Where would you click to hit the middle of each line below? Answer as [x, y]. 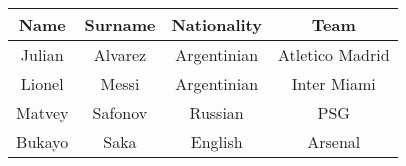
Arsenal [334, 141]
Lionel [42, 83]
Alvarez [120, 54]
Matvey [42, 112]
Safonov [120, 112]
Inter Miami [333, 83]
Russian [216, 112]
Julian [42, 54]
